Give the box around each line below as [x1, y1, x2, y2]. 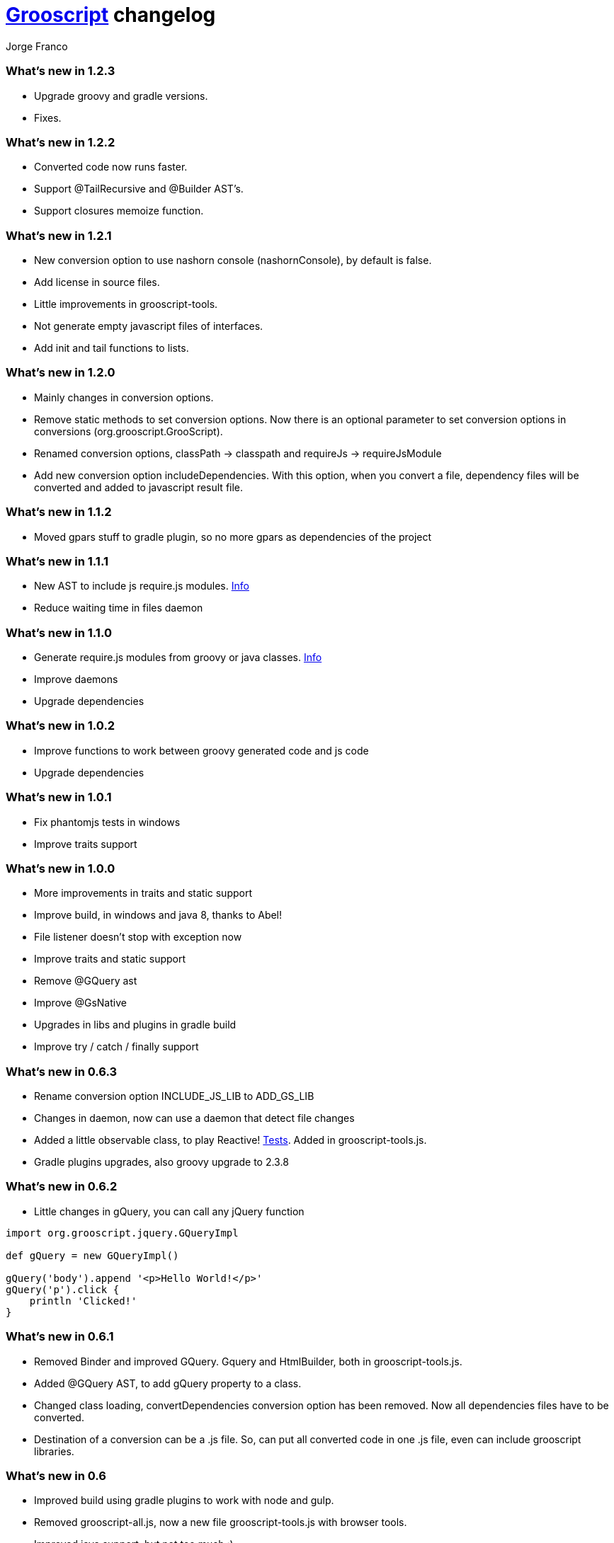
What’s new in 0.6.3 [6, 1064, 118, 1079]
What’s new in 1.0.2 [6, 718, 115, 733]
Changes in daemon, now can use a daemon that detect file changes [34, 1112, 355, 1124]
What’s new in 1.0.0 [6, 861, 115, 876]
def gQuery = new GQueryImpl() [6, 1249, 179, 1261]
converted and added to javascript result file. [34, 481, 244, 493]
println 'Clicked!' [29, 1295, 137, 1307]
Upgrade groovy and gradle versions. [34, 89, 208, 102]
